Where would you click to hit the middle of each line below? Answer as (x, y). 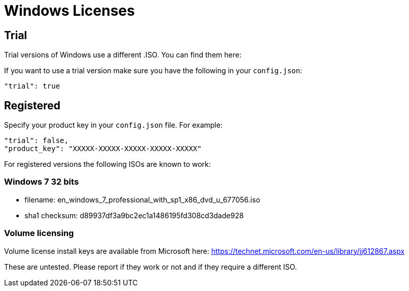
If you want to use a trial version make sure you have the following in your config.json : (153, 71)
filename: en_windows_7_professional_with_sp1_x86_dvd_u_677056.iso (142, 199)
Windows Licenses (70, 11)
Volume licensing (39, 233)
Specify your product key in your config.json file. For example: (113, 125)
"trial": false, (36, 141)
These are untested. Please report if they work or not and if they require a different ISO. (151, 267)
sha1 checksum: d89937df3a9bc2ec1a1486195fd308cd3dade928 (134, 215)
